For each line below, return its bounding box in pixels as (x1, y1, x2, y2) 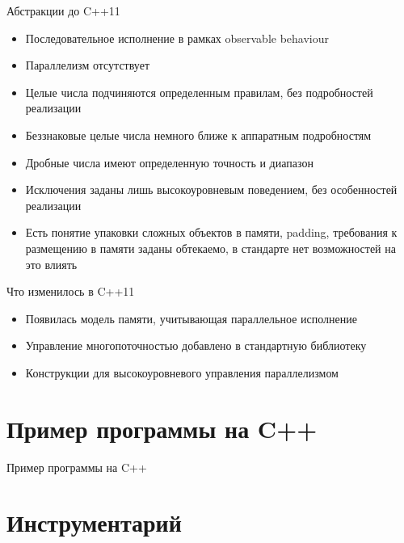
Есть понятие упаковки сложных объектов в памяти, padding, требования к (25, 224, 398, 241)
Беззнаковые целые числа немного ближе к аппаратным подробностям (25, 126, 372, 143)
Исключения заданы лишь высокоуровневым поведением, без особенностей (25, 181, 398, 198)
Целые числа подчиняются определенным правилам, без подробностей (25, 83, 373, 100)
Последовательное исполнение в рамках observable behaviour (25, 29, 330, 46)
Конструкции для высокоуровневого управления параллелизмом (25, 364, 339, 381)
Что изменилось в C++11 (6, 283, 135, 300)
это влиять (25, 255, 78, 272)
